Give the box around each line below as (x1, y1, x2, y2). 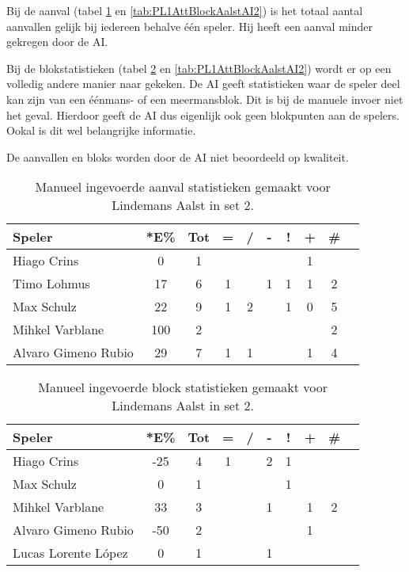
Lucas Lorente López (13, 543, 128, 562)
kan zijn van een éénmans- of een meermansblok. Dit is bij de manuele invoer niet (6, 90, 403, 107)
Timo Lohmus (13, 274, 90, 293)
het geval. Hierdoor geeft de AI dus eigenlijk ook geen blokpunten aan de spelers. (6, 106, 400, 123)
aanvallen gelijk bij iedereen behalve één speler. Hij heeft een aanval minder (6, 17, 373, 34)
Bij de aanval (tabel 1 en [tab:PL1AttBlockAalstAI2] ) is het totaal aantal (6, 2, 363, 18)
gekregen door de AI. (6, 33, 108, 50)
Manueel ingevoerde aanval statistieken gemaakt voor (35, 177, 331, 196)
